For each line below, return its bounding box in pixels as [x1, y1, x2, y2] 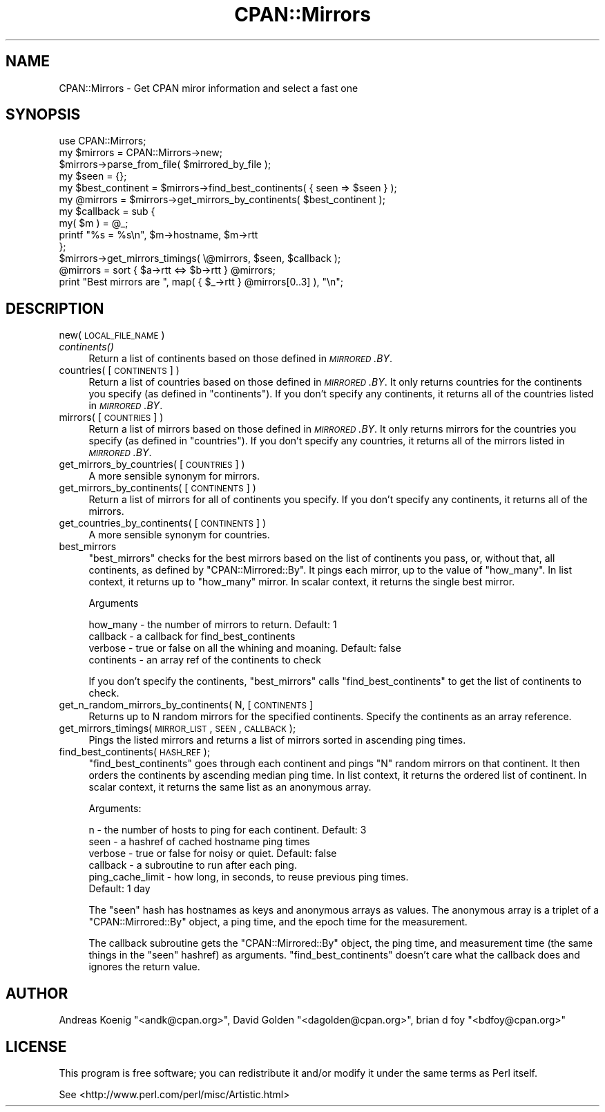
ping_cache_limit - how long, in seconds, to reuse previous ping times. [88, 871, 409, 883]
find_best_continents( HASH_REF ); [59, 746, 211, 758]
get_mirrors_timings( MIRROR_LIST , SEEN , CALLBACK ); [59, 722, 296, 735]
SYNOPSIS [6, 106, 81, 124]
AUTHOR [6, 984, 68, 1002]
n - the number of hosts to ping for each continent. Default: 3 [88, 824, 367, 836]
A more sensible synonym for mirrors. [88, 470, 260, 482]
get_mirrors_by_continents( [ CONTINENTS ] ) [59, 482, 256, 494]
